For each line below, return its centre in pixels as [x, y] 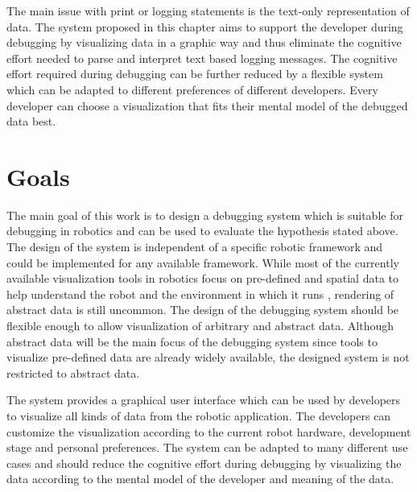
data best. [31, 121]
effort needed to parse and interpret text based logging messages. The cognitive [202, 58]
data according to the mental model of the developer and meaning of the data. [200, 479]
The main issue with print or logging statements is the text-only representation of [208, 10]
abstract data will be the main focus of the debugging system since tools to [192, 341]
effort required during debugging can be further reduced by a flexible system [195, 74]
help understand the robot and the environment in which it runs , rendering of [200, 294]
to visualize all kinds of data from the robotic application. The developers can [199, 416]
